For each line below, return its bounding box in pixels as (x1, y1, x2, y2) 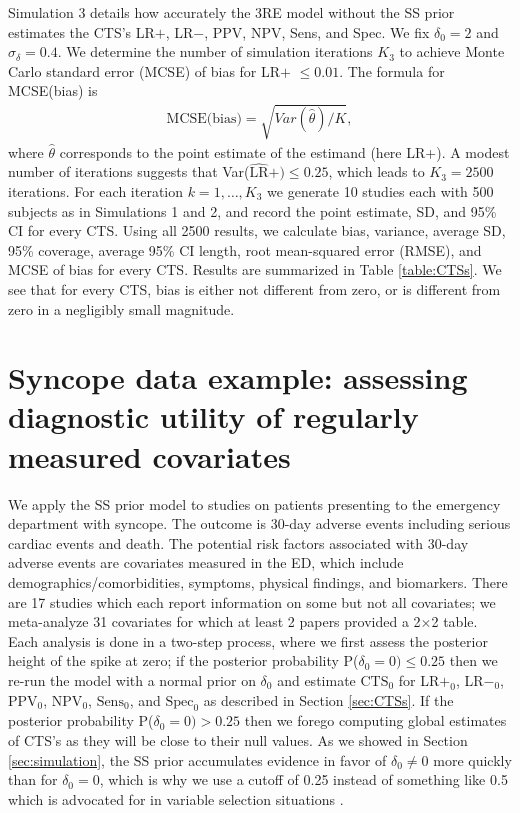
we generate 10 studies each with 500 (267, 180, 494, 201)
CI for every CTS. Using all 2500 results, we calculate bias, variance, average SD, (8, 220, 506, 241)
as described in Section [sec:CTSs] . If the (203, 689, 454, 710)
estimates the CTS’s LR (8, 21, 155, 42)
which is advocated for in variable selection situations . (8, 788, 344, 809)
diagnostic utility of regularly (8, 396, 419, 437)
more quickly (433, 749, 512, 770)
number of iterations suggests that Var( (8, 161, 250, 182)
